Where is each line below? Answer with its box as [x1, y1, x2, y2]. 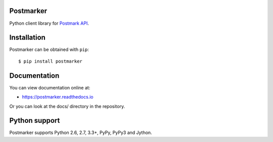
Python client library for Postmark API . [9, 20, 89, 26]
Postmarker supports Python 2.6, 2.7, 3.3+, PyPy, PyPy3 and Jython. [9, 129, 152, 136]
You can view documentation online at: [9, 84, 90, 90]
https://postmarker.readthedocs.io [22, 94, 94, 100]
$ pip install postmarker [18, 58, 83, 64]
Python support [9, 116, 60, 125]
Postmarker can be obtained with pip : [9, 46, 89, 53]
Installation [9, 33, 45, 42]
